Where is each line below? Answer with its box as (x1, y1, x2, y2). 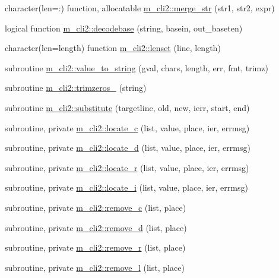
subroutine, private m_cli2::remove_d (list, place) (5, 221, 187, 233)
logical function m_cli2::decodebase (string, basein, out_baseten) (5, 21, 243, 34)
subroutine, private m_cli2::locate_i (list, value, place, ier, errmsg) (5, 181, 248, 194)
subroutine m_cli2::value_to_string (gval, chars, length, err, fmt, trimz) (5, 61, 268, 74)
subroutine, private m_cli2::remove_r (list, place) (5, 241, 186, 254)
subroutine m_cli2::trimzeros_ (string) (5, 81, 147, 94)
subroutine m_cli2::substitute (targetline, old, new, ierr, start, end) (5, 101, 250, 113)
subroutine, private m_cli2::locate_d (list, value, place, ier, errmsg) (5, 141, 251, 154)
